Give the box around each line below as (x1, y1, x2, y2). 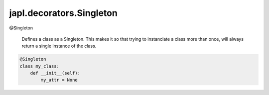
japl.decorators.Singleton (9, 7, 118, 18)
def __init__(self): (30, 70, 81, 76)
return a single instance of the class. (21, 43, 97, 49)
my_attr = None (40, 77, 78, 83)
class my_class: (19, 63, 60, 69)
